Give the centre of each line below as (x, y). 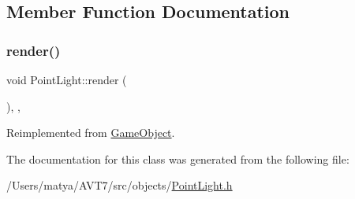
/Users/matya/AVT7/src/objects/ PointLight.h (120, 185)
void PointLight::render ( (67, 79)
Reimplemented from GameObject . (91, 133)
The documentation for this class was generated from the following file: (178, 158)
